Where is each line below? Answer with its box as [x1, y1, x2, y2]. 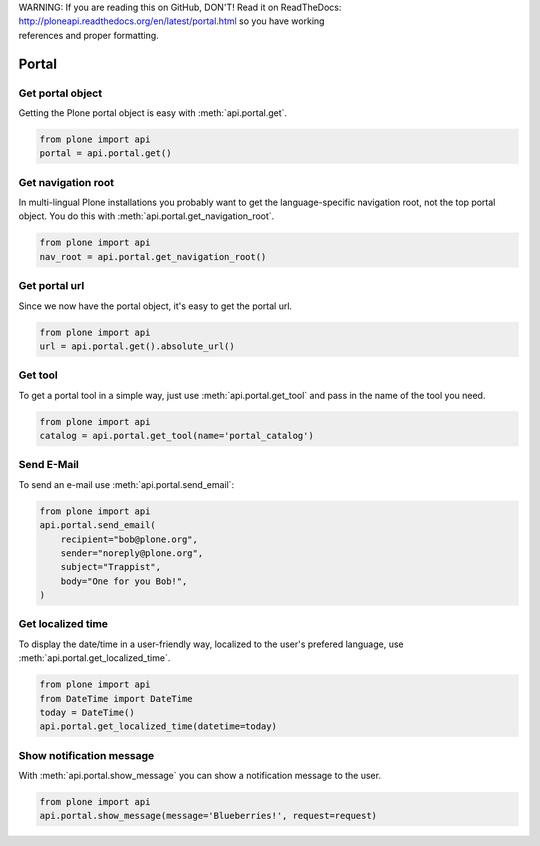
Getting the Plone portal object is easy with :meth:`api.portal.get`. [18, 106, 288, 119]
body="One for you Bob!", [60, 575, 188, 587]
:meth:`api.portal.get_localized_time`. [18, 652, 171, 664]
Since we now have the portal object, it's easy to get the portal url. [18, 300, 293, 312]
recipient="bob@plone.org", [60, 533, 199, 545]
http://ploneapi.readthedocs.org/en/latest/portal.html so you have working [18, 15, 325, 27]
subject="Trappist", [60, 561, 162, 573]
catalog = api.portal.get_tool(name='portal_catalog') [39, 430, 314, 442]
